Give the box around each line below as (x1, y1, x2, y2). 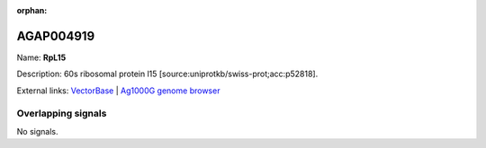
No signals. (16, 126, 58, 136)
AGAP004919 (16, 28, 95, 44)
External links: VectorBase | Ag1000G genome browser (16, 85, 220, 96)
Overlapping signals (16, 108, 107, 120)
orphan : (16, 5, 48, 15)
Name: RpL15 (16, 52, 67, 63)
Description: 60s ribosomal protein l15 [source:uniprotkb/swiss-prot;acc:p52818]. (16, 68, 319, 80)
